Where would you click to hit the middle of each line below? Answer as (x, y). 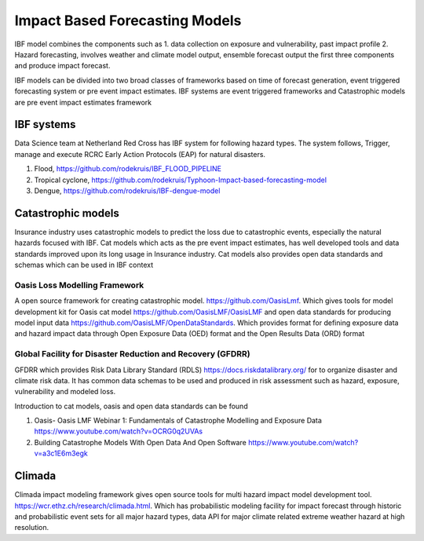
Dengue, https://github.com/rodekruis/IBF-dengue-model (127, 190)
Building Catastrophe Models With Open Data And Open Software (140, 442)
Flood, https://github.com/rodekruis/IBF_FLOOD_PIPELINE (128, 169)
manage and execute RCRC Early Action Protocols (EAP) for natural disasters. (140, 154)
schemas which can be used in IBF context (84, 265)
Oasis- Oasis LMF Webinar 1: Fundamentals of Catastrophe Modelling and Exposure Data (178, 421)
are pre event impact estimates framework (83, 102)
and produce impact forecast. (62, 66)
